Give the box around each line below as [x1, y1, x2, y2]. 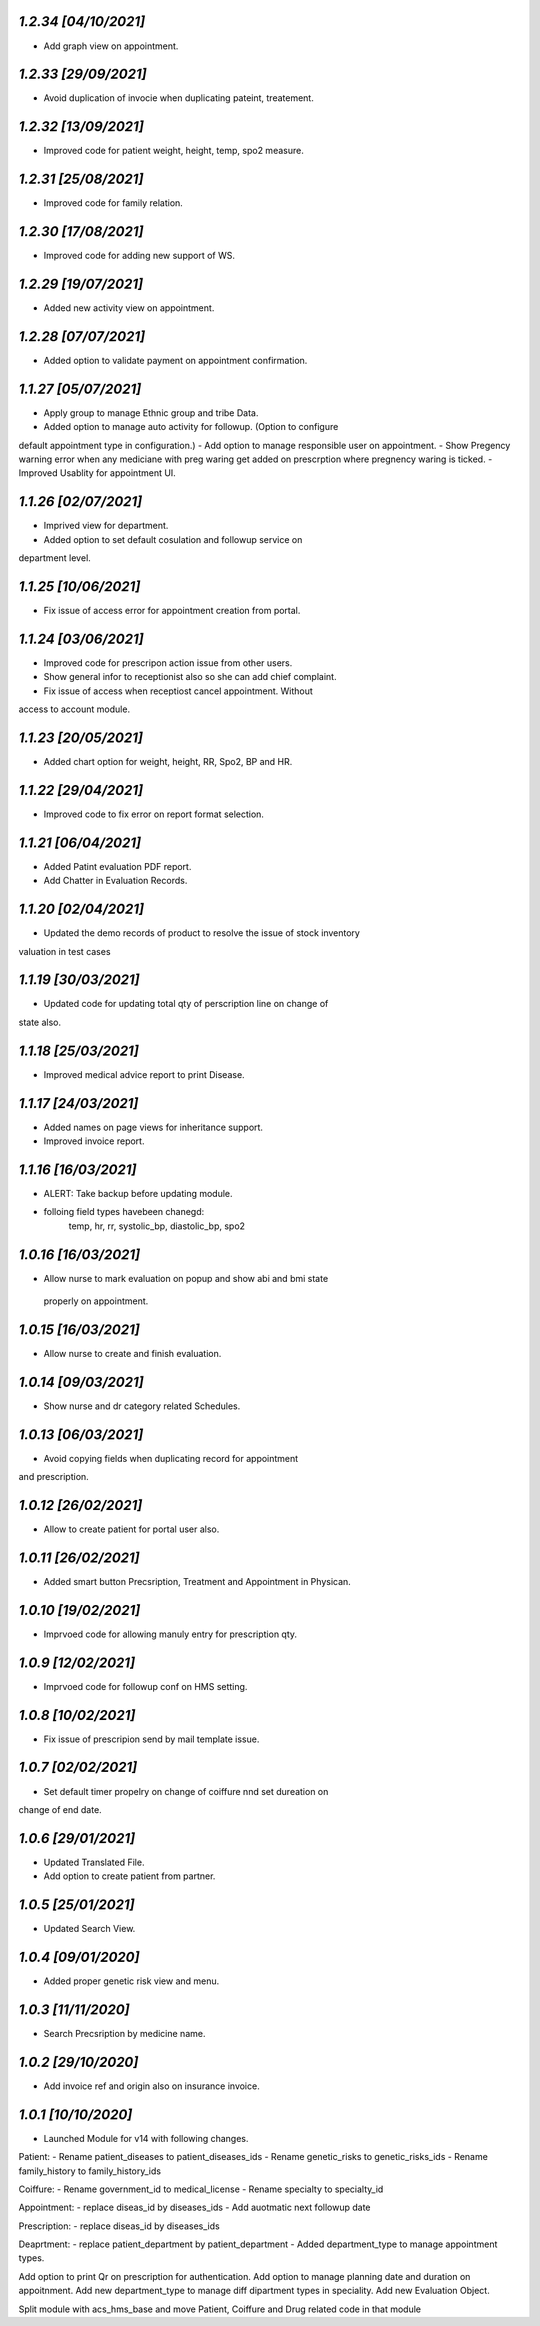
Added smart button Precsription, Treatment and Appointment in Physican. [43, 1575, 352, 1587]
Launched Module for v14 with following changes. [43, 2132, 249, 2144]
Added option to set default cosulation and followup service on [43, 533, 303, 545]
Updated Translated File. [43, 1856, 145, 1868]
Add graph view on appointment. [43, 40, 179, 52]
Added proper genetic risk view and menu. [43, 1975, 220, 1987]
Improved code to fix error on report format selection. [43, 808, 265, 820]
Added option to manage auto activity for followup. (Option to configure [43, 421, 339, 433]
